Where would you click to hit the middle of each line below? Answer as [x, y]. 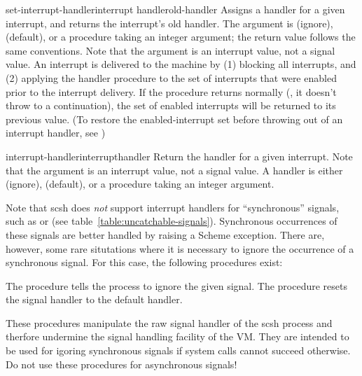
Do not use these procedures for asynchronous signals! [121, 364]
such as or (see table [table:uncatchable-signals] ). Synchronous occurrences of [172, 221]
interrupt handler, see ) [56, 133]
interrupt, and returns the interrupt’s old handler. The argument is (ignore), [169, 23]
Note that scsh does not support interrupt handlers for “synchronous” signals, [173, 207]
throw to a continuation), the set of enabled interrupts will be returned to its [171, 105]
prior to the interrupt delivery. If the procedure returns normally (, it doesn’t [171, 91]
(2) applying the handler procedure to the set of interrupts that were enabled [171, 77]
